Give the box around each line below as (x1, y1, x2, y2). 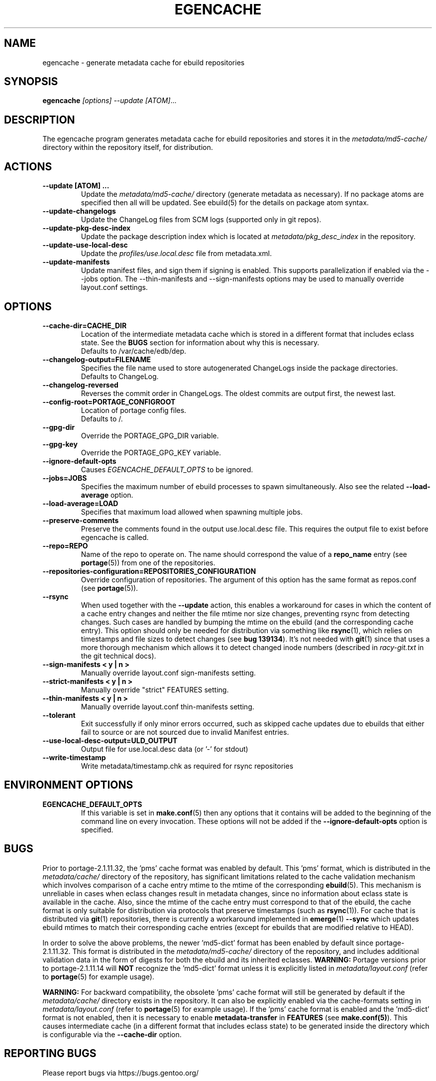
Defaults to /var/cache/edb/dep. (81, 346, 187, 355)
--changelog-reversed (42, 380, 118, 389)
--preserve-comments (42, 516, 119, 525)
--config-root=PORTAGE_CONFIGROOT (42, 397, 176, 406)
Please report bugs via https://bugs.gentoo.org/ (42, 1068, 199, 1077)
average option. (81, 490, 133, 499)
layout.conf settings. (81, 283, 148, 292)
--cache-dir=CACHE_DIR (42, 321, 127, 330)
